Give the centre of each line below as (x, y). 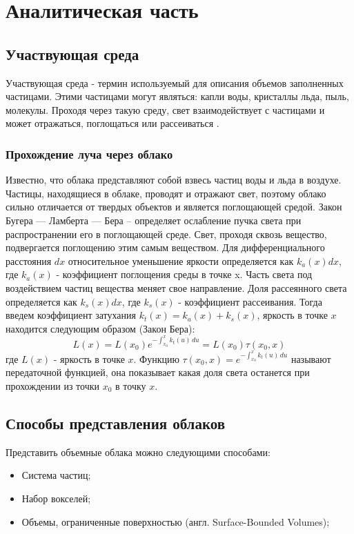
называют (311, 358)
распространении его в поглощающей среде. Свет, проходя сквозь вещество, (166, 234)
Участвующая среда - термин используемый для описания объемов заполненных (175, 82)
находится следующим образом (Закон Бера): (100, 328)
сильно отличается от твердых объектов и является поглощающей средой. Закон (174, 207)
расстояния (29, 260)
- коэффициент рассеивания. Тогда (250, 301)
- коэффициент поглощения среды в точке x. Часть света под (184, 274)
